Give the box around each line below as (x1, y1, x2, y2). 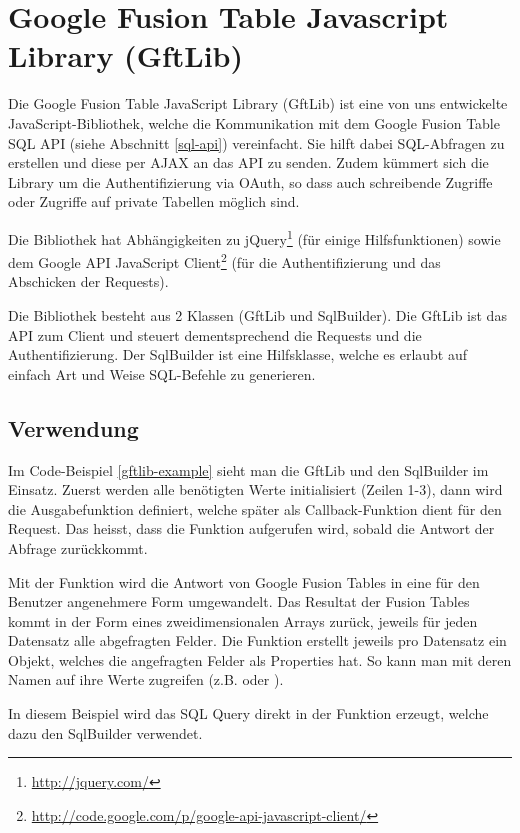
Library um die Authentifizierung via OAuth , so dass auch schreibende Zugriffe (8, 171, 493, 192)
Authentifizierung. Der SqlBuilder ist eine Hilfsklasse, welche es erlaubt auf (8, 344, 468, 365)
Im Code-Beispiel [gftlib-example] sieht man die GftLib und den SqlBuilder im (8, 459, 489, 480)
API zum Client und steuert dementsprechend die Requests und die (8, 324, 422, 345)
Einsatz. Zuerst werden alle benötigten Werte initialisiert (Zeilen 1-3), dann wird (8, 479, 503, 500)
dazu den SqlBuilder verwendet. (8, 722, 203, 743)
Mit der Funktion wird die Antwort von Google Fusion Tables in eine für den (8, 571, 480, 592)
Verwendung (8, 412, 139, 443)
